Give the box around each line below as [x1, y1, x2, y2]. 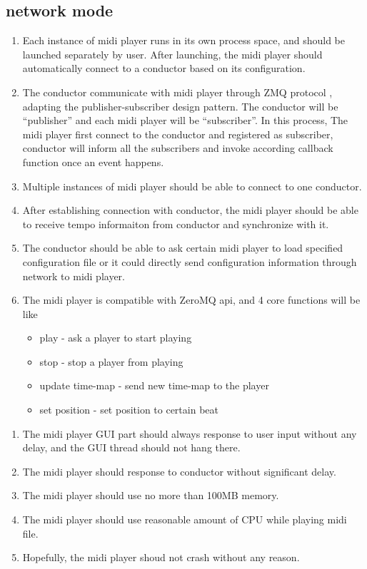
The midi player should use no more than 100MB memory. [22, 488, 279, 503]
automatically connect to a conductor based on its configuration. [22, 61, 306, 76]
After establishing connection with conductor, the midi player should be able [22, 203, 358, 217]
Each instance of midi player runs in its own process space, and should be [22, 33, 345, 48]
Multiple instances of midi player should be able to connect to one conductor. [22, 178, 362, 193]
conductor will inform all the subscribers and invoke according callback [22, 140, 333, 155]
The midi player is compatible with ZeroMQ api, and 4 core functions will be [22, 292, 361, 307]
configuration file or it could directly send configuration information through [22, 254, 357, 269]
